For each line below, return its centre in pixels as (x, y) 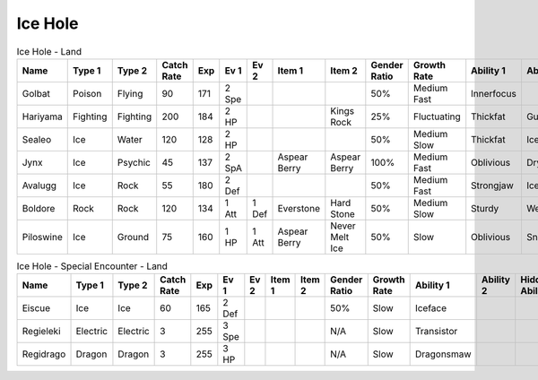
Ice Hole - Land (49, 51)
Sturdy (485, 208)
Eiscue (36, 308)
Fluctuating (437, 117)
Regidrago (44, 354)
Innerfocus (494, 93)
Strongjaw (493, 186)
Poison (87, 93)
